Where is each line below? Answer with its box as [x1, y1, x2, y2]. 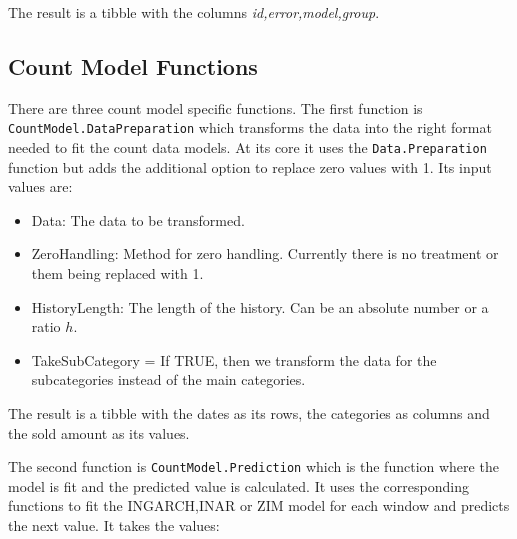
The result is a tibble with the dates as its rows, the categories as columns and [8, 403, 490, 424]
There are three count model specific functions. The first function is [8, 97, 423, 118]
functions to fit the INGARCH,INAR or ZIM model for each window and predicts [8, 495, 510, 516]
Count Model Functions [8, 50, 258, 81]
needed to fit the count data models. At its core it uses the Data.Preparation [8, 137, 487, 158]
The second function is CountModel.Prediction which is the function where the [8, 456, 499, 477]
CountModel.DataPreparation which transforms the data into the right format [8, 117, 492, 138]
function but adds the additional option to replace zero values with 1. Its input [8, 156, 492, 177]
